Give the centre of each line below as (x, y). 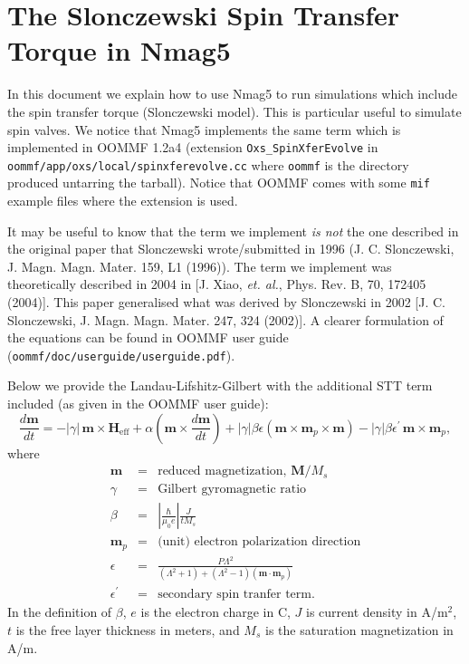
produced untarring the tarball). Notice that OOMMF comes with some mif (219, 183)
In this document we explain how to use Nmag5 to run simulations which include (232, 94)
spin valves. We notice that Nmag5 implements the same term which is (204, 129)
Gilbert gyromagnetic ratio (232, 490)
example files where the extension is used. (123, 201)
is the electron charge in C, (215, 612)
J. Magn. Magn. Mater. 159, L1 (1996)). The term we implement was (200, 266)
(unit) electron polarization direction (259, 542)
